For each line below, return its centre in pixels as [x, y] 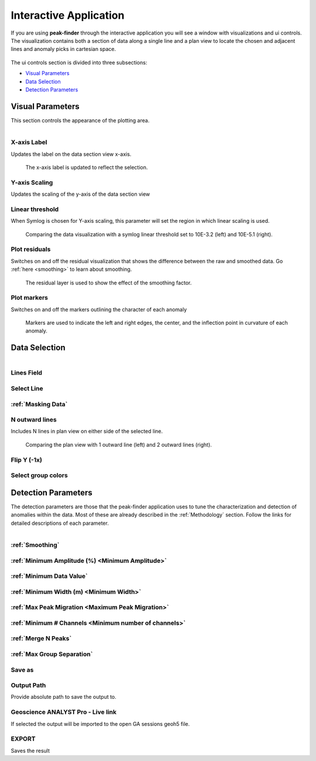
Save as [22, 670]
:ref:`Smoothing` [35, 545]
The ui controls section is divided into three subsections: [79, 62]
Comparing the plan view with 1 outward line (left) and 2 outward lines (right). [118, 444]
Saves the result [30, 750]
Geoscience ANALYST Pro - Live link [64, 712]
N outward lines [34, 420]
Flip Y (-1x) [27, 460]
